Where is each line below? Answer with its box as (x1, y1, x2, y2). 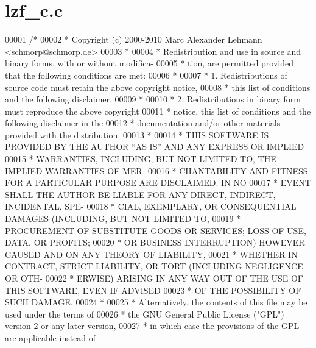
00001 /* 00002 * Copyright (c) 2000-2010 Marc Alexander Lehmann (5, 33, 262, 46)
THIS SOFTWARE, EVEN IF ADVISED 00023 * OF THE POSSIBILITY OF (5, 283, 301, 296)
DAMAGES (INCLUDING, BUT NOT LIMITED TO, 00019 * (5, 212, 241, 225)
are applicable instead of (5, 331, 96, 344)
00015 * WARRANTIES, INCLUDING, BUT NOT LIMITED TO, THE (5, 152, 276, 165)
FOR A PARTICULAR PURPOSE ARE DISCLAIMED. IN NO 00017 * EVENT (5, 176, 311, 189)
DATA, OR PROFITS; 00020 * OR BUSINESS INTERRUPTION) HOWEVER (5, 236, 305, 249)
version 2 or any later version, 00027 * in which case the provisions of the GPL (5, 319, 300, 332)
